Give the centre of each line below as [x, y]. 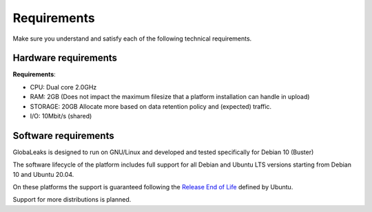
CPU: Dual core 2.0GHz [63, 87]
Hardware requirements [65, 58]
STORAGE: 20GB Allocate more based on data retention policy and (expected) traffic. [151, 106]
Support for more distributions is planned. [72, 200]
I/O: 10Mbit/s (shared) [61, 116]
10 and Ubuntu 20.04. [43, 174]
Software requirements [63, 135]
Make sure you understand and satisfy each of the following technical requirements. [132, 39]
